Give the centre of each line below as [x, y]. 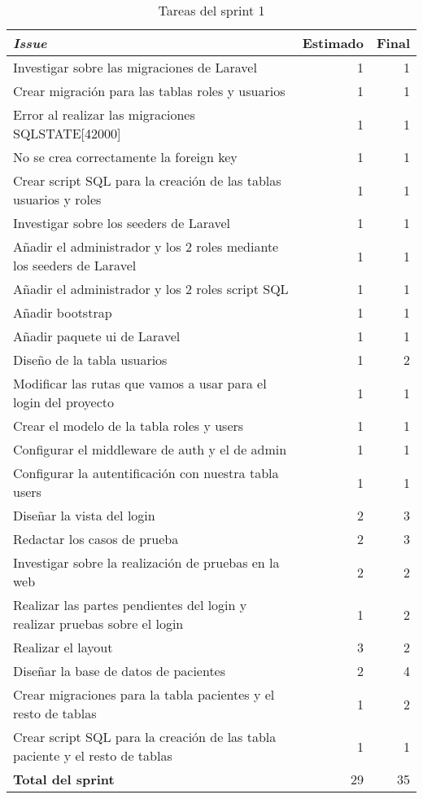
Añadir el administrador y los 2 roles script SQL [151, 289]
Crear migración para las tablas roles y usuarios [149, 91]
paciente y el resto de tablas [93, 755]
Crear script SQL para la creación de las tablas [147, 180]
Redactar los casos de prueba [96, 539]
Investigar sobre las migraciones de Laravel [135, 67]
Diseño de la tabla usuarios [90, 360]
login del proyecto [64, 402]
